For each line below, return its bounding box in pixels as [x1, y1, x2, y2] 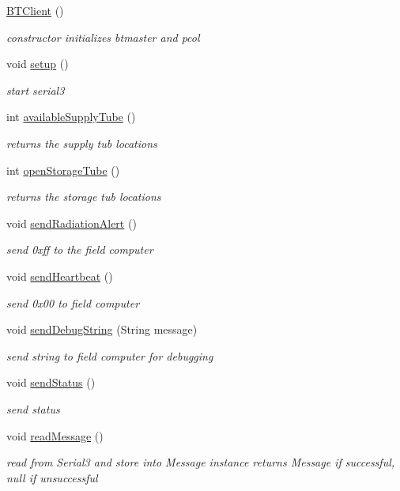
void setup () [6, 55, 69, 72]
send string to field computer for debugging [6, 347, 213, 364]
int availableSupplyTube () [6, 108, 136, 125]
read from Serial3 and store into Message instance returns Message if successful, [6, 454, 395, 470]
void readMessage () [6, 427, 104, 444]
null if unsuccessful [6, 469, 98, 485]
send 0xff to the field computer [6, 241, 153, 258]
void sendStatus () [6, 374, 96, 391]
